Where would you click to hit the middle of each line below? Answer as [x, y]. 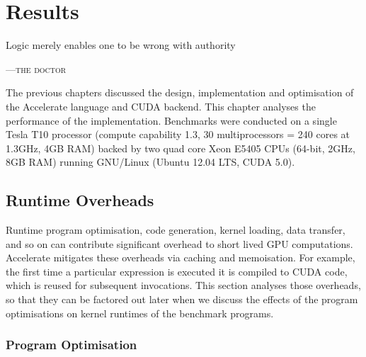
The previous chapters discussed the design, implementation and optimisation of [180, 92]
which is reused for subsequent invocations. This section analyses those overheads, [183, 285]
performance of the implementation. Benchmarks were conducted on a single [171, 120]
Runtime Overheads [80, 200]
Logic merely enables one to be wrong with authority [121, 45]
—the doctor [36, 68]
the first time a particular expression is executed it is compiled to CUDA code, [177, 271]
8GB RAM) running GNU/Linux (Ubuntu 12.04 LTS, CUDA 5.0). [150, 162]
